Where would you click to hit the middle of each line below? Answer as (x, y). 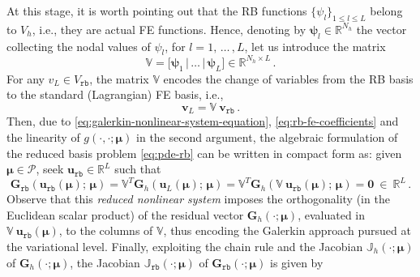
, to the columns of (106, 230)
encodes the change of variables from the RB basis (288, 78)
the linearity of (43, 136)
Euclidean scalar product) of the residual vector (125, 214)
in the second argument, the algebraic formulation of (267, 136)
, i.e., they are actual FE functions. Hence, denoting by (169, 29)
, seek (50, 169)
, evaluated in (332, 214)
